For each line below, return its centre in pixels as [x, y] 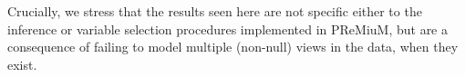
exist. [22, 64]
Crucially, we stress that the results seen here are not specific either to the [215, 11]
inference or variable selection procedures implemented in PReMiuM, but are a [227, 29]
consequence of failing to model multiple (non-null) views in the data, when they [233, 47]
